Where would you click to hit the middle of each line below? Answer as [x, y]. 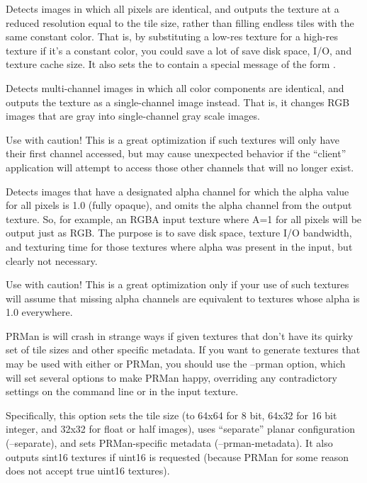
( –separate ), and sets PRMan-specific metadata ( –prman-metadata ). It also [169, 443]
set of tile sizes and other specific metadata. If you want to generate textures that [183, 350]
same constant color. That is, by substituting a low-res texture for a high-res [172, 36]
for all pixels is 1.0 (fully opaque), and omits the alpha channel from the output [179, 205]
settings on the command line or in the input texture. [122, 391]
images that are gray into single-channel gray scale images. [133, 116]
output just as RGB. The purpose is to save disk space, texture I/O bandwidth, [179, 233]
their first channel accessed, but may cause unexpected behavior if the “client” [176, 153]
